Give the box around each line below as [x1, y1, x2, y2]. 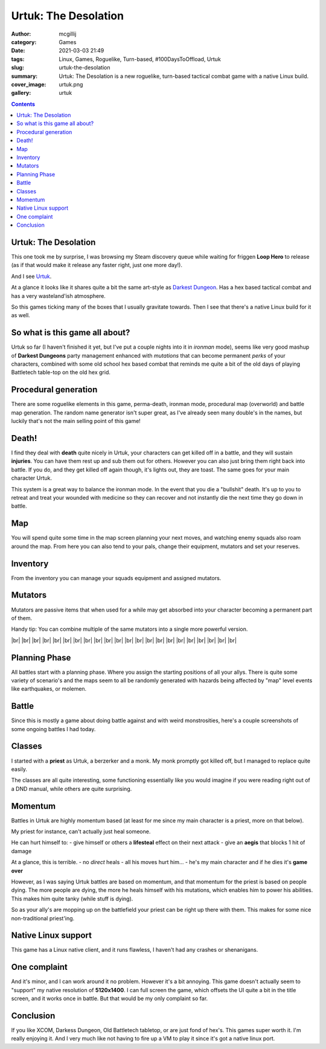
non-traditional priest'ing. [11, 914, 75, 922]
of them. [11, 614, 33, 622]
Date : [11, 47, 25, 54]
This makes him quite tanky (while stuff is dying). [11, 895, 133, 902]
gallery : [11, 89, 31, 97]
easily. [11, 765, 27, 773]
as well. [11, 312, 30, 319]
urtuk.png [59, 80, 83, 88]
